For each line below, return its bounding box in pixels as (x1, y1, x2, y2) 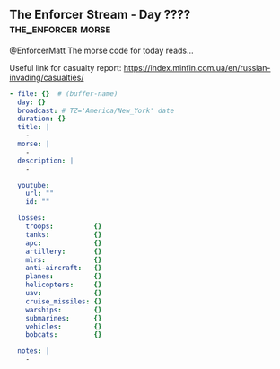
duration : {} (17, 114, 66, 124)
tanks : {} (25, 230, 102, 239)
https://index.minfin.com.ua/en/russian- (123, 62, 271, 73)
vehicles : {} (25, 322, 102, 331)
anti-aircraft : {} (25, 264, 102, 273)
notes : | (17, 347, 50, 356)
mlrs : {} (25, 255, 102, 264)
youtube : (17, 180, 50, 189)
